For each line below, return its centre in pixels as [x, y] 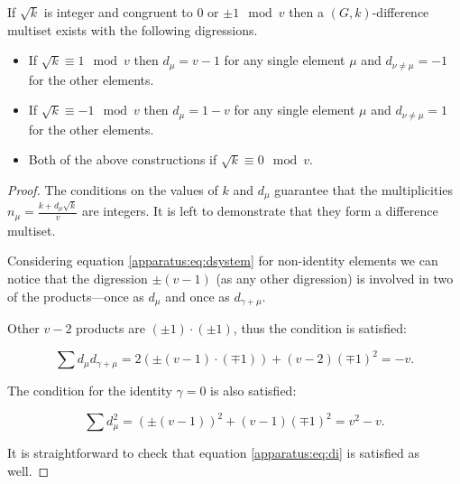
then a [307, 12]
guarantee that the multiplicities [364, 189]
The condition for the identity [90, 391]
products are [110, 328]
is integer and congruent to [118, 12]
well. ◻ [28, 470]
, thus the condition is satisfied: [320, 328]
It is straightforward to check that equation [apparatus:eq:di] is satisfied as [213, 453]
